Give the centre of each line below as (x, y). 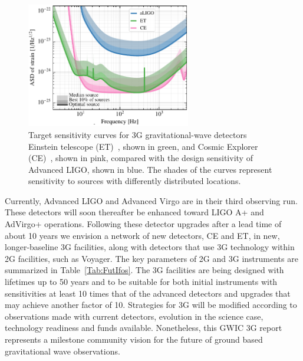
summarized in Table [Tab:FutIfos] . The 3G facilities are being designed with (144, 270)
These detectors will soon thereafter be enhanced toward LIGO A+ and (134, 212)
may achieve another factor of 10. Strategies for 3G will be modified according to (151, 305)
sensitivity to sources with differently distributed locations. (135, 181)
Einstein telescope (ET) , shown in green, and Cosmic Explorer (143, 146)
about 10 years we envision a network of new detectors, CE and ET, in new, (142, 235)
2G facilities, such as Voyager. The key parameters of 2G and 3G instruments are (151, 258)
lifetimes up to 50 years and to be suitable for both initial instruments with (141, 282)
